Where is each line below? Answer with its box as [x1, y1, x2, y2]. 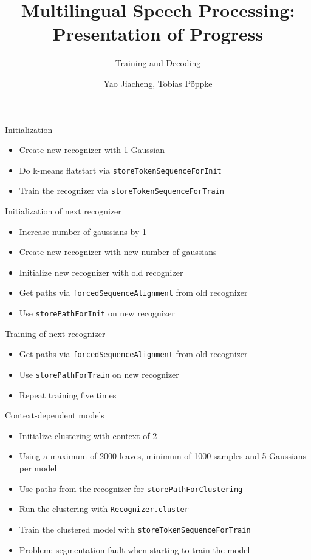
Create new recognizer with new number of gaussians [19, 245, 217, 258]
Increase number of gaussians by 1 [19, 225, 146, 237]
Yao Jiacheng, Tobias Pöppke [103, 77, 213, 89]
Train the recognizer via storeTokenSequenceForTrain [19, 184, 224, 197]
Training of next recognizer [5, 327, 106, 340]
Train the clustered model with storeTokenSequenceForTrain [19, 522, 251, 535]
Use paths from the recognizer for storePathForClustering [19, 482, 243, 494]
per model [19, 461, 57, 474]
